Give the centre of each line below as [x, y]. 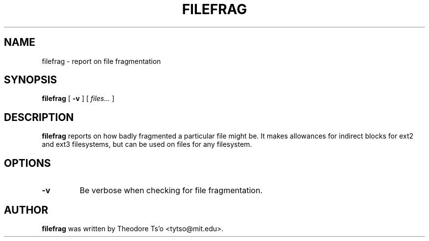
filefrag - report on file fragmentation [101, 61]
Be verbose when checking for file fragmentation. [171, 191]
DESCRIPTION [39, 117]
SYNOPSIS [31, 80]
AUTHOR [26, 210]
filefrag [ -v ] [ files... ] [78, 99]
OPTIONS [27, 163]
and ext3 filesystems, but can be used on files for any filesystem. [147, 144]
